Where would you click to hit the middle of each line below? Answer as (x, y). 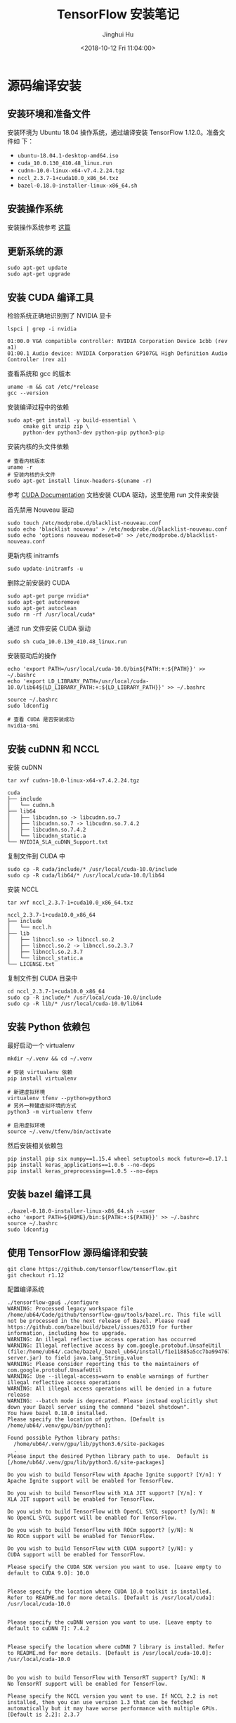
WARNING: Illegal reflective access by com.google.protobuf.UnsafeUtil (114, 1346)
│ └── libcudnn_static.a (47, 836)
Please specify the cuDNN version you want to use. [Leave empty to (110, 1622)
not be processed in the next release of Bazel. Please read (99, 1321)
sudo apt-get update (38, 268)
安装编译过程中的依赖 (38, 407)
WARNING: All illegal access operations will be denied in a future (110, 1389)
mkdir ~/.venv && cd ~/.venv (50, 1059)
